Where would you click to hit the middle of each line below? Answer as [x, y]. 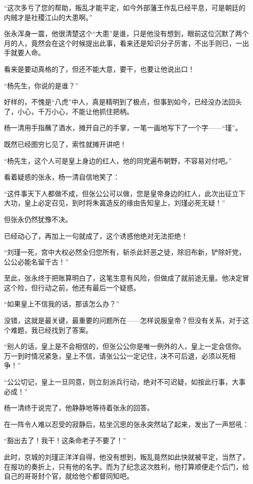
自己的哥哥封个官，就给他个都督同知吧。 [69, 476]
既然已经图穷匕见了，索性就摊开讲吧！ [65, 144]
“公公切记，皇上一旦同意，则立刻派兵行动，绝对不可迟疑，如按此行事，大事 [125, 382]
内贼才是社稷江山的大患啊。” [48, 17]
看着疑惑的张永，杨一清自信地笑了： [62, 177]
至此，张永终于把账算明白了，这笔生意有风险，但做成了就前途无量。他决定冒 [126, 278]
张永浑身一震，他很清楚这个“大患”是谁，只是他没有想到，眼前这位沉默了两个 [126, 33]
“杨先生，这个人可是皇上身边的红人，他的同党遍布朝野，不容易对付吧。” [118, 160]
